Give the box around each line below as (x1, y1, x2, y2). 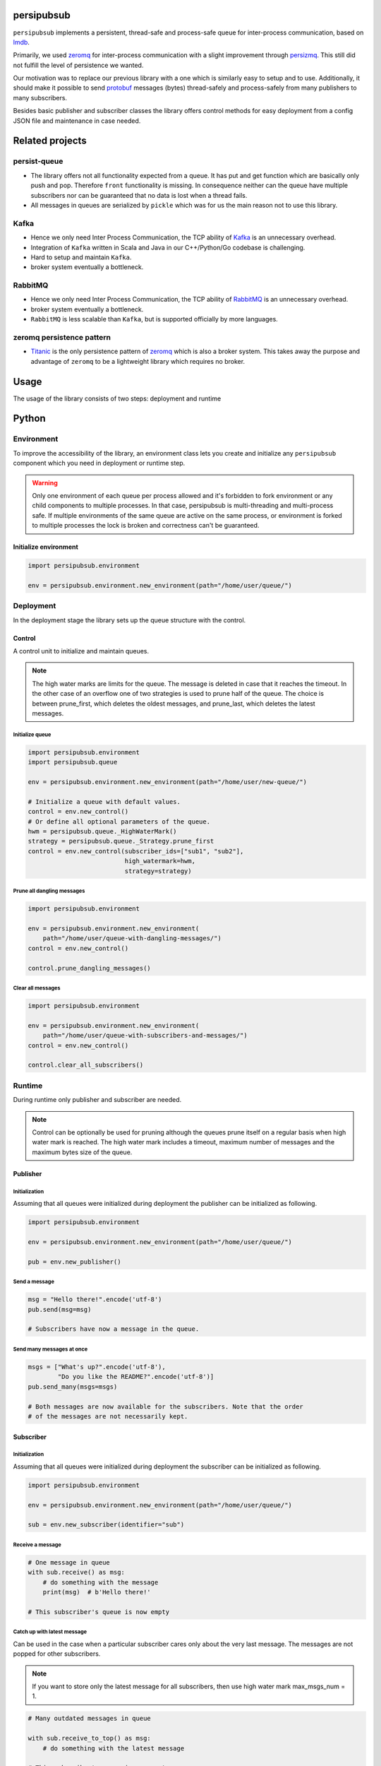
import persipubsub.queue (28, 758, 118, 766)
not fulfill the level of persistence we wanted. (13, 61, 144, 69)
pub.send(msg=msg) (28, 1305, 92, 1313)
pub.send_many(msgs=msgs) (28, 1382, 118, 1391)
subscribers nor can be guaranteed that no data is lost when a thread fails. (30, 191, 248, 199)
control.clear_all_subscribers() (28, 1061, 144, 1069)
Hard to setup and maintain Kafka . (30, 253, 132, 261)
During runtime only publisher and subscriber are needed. (13, 1096, 182, 1104)
